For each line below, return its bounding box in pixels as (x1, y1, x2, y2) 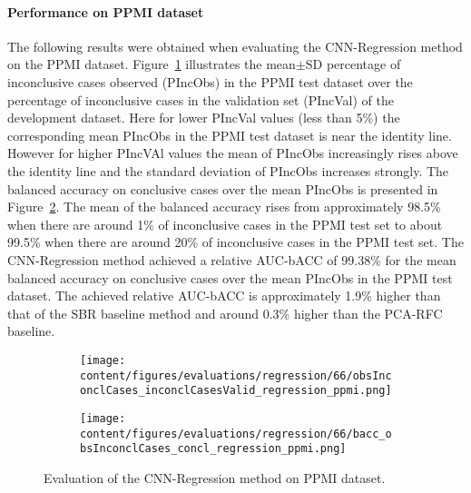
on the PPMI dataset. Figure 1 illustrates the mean (7, 54, 296, 74)
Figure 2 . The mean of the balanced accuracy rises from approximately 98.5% (7, 197, 441, 216)
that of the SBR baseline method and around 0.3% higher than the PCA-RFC (7, 303, 443, 322)
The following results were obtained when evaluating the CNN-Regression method (7, 36, 463, 55)
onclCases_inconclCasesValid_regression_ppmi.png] (80, 384, 392, 398)
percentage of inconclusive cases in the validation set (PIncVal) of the (7, 90, 394, 109)
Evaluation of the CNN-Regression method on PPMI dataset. (44, 468, 386, 487)
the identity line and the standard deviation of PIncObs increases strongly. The (7, 161, 449, 180)
